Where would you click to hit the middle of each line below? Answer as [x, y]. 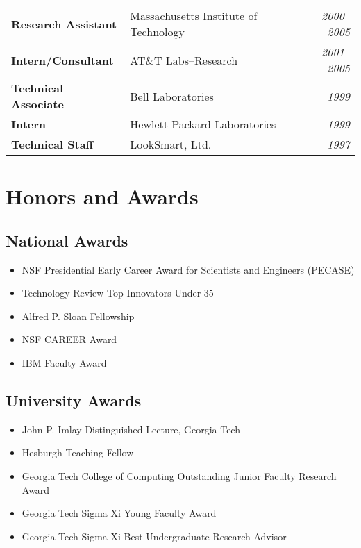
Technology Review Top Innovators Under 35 [118, 293]
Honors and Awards [102, 196]
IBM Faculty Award [64, 362]
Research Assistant [64, 24]
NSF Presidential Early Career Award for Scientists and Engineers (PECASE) [188, 269]
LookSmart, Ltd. [171, 144]
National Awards [67, 240]
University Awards [74, 400]
